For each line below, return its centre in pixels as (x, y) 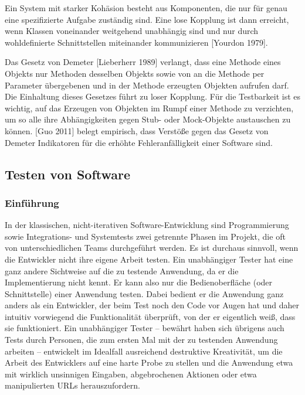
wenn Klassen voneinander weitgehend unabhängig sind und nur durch (132, 31)
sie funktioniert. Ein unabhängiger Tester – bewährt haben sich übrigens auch (145, 328)
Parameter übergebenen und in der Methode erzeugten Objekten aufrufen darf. (147, 85)
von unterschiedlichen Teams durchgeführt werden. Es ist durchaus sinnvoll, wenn (152, 248)
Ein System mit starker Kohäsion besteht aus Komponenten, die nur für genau (146, 8)
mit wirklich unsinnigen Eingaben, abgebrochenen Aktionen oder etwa (131, 374)
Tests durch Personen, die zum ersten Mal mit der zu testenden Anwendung (141, 340)
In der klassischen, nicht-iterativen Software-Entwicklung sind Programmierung (147, 225)
